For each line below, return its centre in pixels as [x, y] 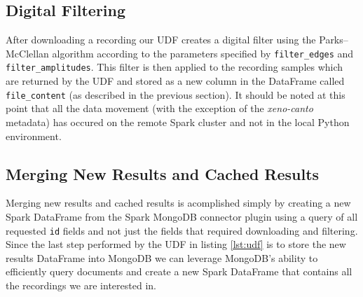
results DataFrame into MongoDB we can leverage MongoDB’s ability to [162, 257]
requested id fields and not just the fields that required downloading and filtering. [182, 230]
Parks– [334, 40]
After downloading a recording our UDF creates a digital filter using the [161, 40]
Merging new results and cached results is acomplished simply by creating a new [178, 203]
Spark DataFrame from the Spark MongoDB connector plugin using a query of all [182, 216]
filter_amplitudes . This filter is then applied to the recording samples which [174, 67]
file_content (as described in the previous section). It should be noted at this [176, 94]
